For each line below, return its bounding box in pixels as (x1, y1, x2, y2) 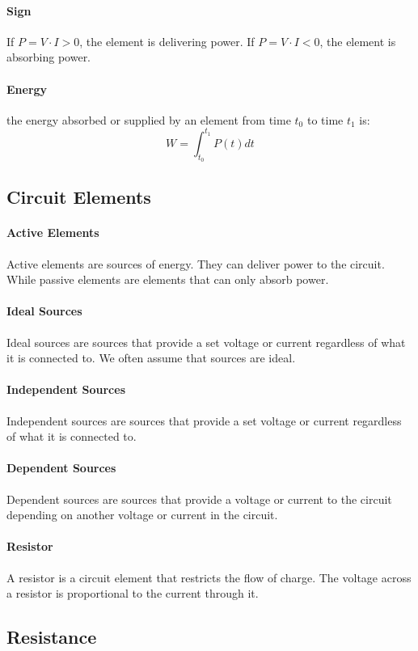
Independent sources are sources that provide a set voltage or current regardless (6, 412, 402, 429)
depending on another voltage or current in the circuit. (6, 506, 278, 523)
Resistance (6, 624, 97, 649)
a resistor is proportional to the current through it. (6, 585, 259, 602)
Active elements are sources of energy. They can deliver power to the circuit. (6, 255, 385, 272)
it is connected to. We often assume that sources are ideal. (6, 349, 296, 366)
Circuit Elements (6, 184, 151, 209)
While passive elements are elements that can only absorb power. (6, 271, 329, 288)
